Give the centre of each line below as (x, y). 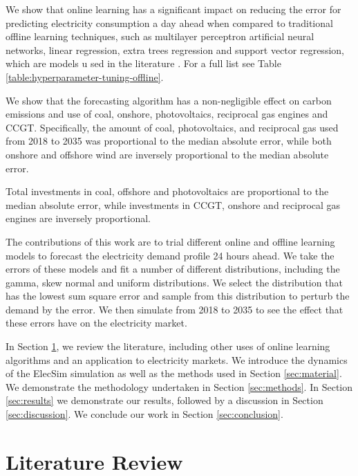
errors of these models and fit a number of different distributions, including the (173, 269)
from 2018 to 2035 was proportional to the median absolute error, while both (169, 141)
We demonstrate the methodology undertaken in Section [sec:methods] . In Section (179, 386)
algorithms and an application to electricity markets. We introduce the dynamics (177, 359)
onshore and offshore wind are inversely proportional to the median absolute (167, 154)
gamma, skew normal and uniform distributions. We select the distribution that (174, 282)
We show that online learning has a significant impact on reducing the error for (173, 9)
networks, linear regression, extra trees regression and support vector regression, (175, 49)
